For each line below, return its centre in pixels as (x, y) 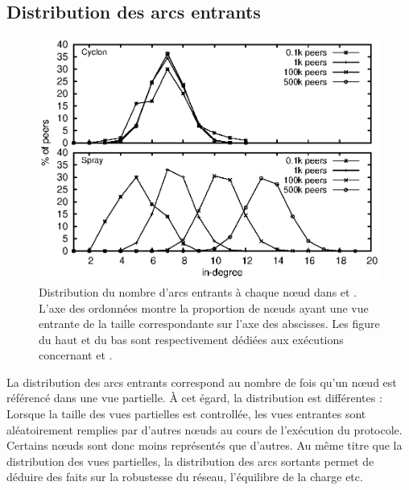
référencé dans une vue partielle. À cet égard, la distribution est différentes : (194, 398)
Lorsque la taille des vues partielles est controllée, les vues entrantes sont (186, 414)
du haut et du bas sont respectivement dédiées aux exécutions (191, 339)
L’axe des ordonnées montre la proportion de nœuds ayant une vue (204, 307)
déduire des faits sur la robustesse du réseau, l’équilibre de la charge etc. (185, 477)
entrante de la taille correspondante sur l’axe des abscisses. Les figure (209, 324)
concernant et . (76, 355)
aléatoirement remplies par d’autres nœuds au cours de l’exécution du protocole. (204, 429)
